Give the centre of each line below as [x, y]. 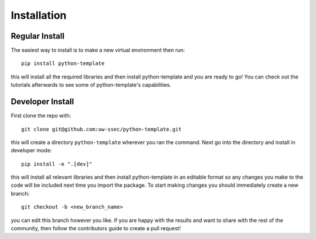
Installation [39, 15]
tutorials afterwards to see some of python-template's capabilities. [91, 85]
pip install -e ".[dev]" [57, 164]
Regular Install [37, 36]
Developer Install [42, 102]
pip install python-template [63, 64]
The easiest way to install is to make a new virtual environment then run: [98, 50]
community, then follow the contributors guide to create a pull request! [96, 228]
